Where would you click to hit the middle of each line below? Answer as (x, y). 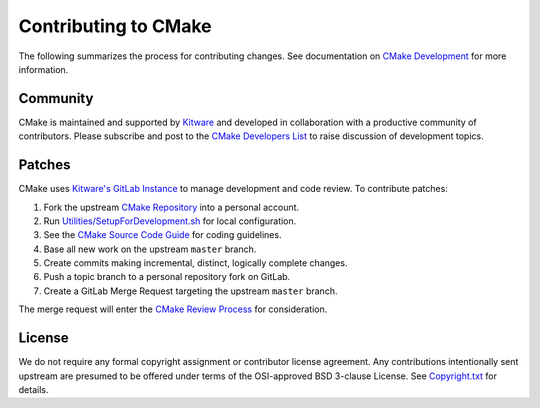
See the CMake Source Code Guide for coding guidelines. (162, 235)
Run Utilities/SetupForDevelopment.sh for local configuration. (170, 221)
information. (43, 69)
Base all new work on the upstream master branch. (150, 249)
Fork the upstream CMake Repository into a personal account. (171, 207)
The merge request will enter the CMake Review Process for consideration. (173, 309)
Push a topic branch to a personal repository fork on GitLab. (167, 277)
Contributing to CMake (115, 26)
